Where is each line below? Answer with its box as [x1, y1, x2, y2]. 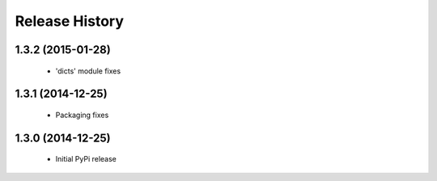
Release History [15, 12, 125, 30]
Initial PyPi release [55, 154, 117, 164]
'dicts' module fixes [55, 65, 121, 76]
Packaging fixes [55, 110, 109, 120]
